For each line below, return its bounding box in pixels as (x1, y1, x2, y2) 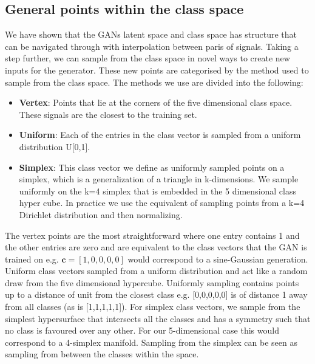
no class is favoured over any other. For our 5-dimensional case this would (5, 324, 279, 337)
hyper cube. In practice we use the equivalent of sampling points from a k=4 (19, 196, 305, 209)
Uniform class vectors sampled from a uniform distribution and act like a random (5, 264, 308, 277)
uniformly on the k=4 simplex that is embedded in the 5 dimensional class (19, 184, 296, 197)
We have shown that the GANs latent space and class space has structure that (5, 28, 297, 41)
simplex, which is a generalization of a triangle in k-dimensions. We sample (19, 173, 299, 185)
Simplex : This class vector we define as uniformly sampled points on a (19, 160, 285, 173)
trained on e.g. (5, 252, 59, 265)
